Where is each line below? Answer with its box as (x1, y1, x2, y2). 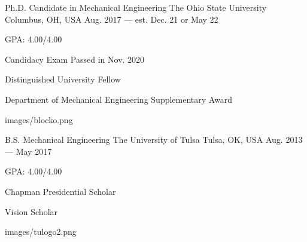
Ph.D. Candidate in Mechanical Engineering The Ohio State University (5, 1, 267, 13)
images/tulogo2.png (5, 225, 77, 238)
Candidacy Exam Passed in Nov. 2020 (5, 53, 145, 65)
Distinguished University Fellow (5, 73, 121, 85)
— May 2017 (5, 145, 52, 157)
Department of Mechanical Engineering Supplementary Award (5, 93, 233, 105)
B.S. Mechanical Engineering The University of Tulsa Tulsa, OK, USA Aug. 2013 (5, 133, 303, 146)
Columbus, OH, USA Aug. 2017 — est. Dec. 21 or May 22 (5, 13, 218, 25)
